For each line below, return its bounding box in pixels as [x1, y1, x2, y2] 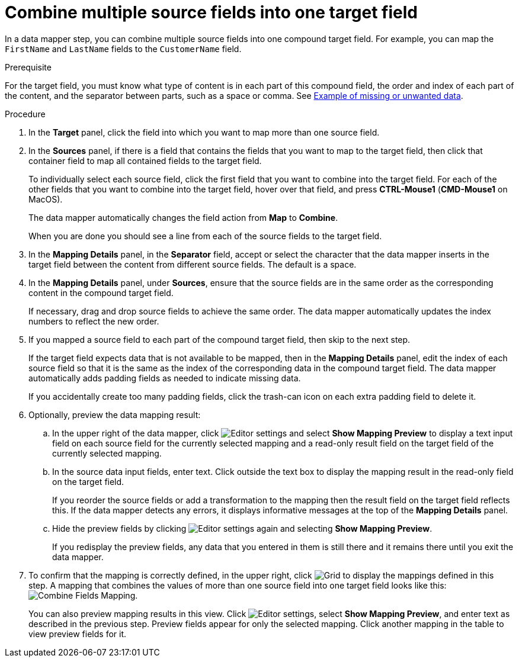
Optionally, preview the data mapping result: [28, 409, 201, 420]
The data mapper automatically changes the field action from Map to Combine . [28, 212, 338, 223]
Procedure [5, 108, 46, 119]
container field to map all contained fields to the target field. [28, 155, 262, 166]
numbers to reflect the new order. [28, 316, 159, 326]
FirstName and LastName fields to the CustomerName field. [5, 43, 242, 54]
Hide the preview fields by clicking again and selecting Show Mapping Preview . [52, 523, 432, 534]
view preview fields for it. [28, 628, 127, 639]
